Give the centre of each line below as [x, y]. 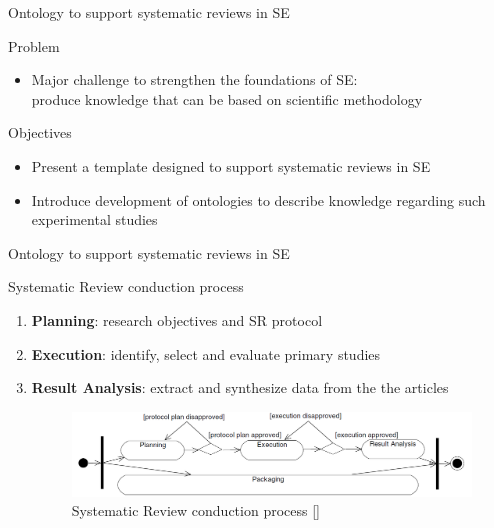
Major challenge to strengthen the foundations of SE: [194, 79]
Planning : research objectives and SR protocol [177, 319]
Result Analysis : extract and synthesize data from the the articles [240, 387]
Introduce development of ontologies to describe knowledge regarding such [258, 199]
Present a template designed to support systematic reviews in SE [231, 165]
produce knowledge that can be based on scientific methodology [227, 98]
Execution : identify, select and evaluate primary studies [206, 353]
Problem [34, 45]
